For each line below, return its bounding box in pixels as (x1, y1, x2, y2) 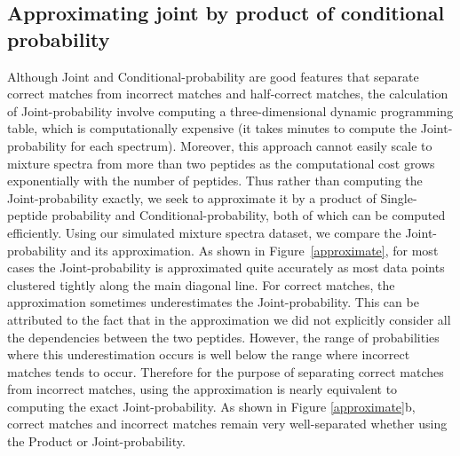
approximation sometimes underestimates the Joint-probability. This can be (7, 293, 419, 311)
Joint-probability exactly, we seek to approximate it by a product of (7, 188, 377, 207)
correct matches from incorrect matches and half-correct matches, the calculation (7, 84, 448, 103)
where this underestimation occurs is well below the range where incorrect (7, 345, 410, 364)
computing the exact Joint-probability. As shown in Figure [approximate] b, (7, 397, 416, 415)
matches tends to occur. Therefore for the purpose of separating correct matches (7, 362, 444, 381)
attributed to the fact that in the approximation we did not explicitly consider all (7, 310, 451, 328)
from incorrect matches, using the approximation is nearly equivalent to (7, 380, 398, 398)
